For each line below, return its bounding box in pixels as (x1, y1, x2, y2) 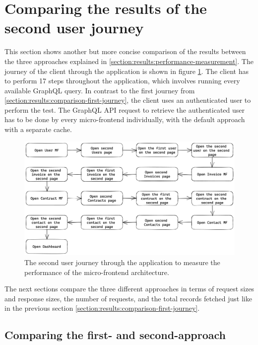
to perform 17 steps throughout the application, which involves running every (4, 75, 240, 86)
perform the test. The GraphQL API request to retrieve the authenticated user (4, 104, 245, 115)
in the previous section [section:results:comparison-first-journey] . (4, 303, 200, 313)
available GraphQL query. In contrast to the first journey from (4, 85, 195, 95)
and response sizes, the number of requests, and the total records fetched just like (4, 293, 252, 303)
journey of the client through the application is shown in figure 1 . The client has (4, 66, 249, 76)
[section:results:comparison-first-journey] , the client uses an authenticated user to (4, 95, 251, 105)
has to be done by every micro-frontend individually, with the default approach (4, 114, 245, 125)
